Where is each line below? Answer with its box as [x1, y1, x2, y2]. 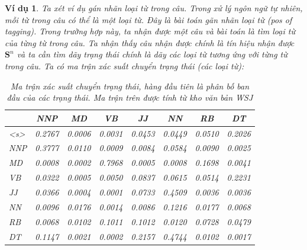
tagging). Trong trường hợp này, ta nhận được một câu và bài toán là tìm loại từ [5, 25, 295, 37]
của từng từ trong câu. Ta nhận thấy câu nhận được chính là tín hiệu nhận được [5, 36, 295, 49]
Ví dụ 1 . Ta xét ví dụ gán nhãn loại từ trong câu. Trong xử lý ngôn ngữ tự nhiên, [5, 2, 303, 14]
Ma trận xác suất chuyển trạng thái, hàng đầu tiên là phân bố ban [10, 79, 250, 92]
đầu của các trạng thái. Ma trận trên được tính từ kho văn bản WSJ [7, 91, 253, 104]
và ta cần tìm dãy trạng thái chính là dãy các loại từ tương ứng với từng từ [17, 48, 287, 60]
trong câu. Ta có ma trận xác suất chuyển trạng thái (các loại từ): [5, 59, 244, 72]
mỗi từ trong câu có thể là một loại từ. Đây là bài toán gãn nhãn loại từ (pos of [5, 13, 292, 25]
